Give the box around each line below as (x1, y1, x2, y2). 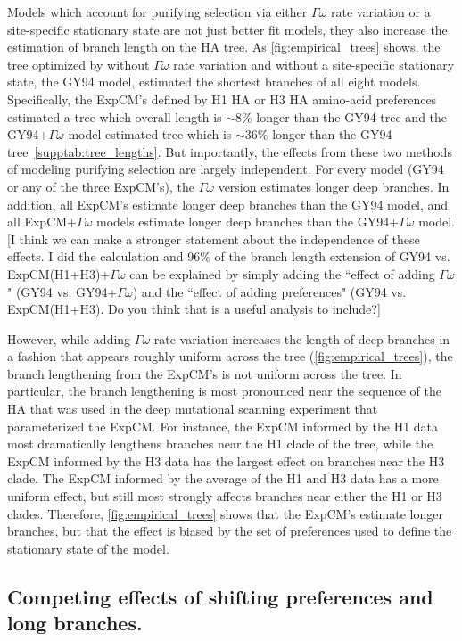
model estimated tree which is (68, 125, 232, 144)
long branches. (7, 609, 143, 637)
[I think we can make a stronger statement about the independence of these (7, 229, 420, 248)
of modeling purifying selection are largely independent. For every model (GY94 (7, 160, 444, 178)
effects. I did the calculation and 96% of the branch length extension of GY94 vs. (7, 247, 450, 266)
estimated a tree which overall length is (7, 107, 222, 126)
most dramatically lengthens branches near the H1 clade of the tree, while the (7, 434, 433, 453)
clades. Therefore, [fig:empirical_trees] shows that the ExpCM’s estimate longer (7, 504, 443, 522)
